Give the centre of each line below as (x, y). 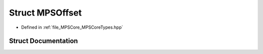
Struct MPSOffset (46, 13)
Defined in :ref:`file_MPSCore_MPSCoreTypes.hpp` (72, 27)
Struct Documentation (43, 41)
